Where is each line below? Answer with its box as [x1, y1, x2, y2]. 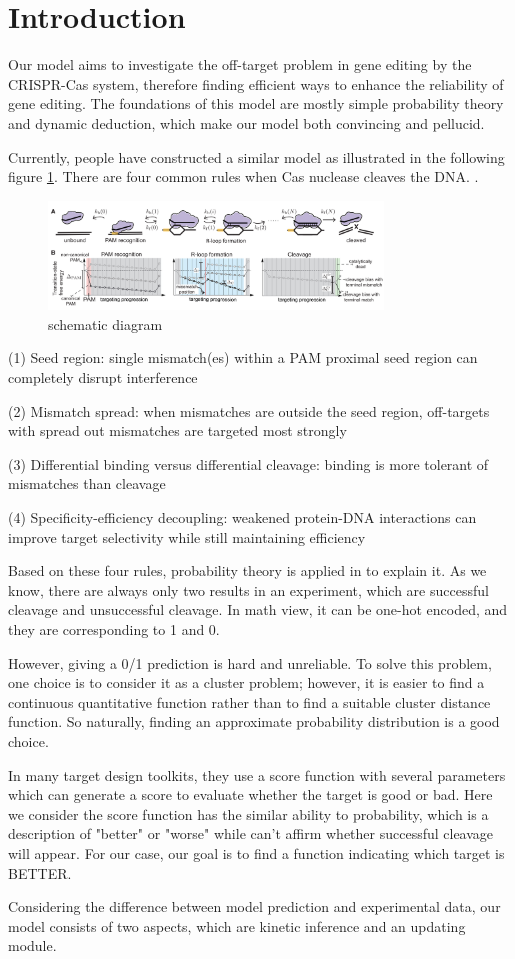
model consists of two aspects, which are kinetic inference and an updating [8, 915, 466, 936]
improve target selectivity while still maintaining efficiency [8, 526, 366, 547]
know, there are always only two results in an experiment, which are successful [8, 579, 489, 600]
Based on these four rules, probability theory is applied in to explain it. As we [8, 560, 487, 581]
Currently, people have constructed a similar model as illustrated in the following [8, 146, 505, 167]
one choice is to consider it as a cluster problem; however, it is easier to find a [8, 672, 485, 693]
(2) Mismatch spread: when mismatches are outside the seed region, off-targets [8, 400, 490, 421]
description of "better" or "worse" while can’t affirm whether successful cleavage [8, 823, 494, 844]
